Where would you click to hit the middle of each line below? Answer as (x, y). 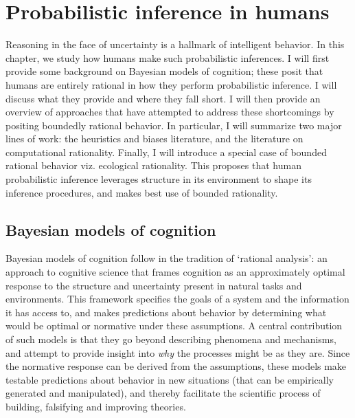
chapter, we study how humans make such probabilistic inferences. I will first (168, 57)
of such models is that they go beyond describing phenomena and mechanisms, (171, 339)
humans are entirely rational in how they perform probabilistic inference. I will (171, 84)
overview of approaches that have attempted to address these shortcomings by (170, 112)
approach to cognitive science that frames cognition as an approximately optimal (175, 272)
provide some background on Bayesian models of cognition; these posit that (164, 71)
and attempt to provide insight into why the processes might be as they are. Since (178, 352)
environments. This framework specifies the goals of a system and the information (177, 299)
